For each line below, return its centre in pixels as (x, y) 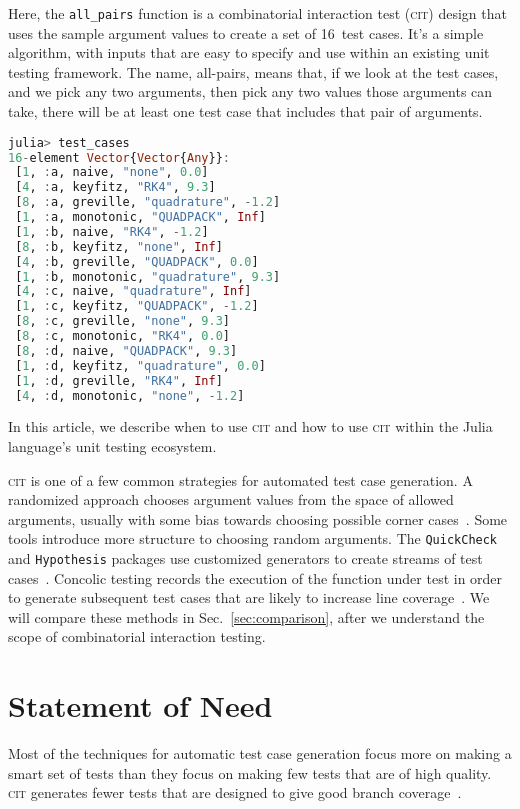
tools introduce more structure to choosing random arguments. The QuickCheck (253, 538)
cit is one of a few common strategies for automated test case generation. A (240, 479)
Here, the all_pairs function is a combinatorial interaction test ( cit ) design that (257, 13)
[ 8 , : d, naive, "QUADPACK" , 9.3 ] (126, 350)
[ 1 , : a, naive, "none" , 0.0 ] (112, 172)
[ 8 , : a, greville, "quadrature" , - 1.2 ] (148, 202)
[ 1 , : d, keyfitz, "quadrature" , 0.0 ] (140, 365)
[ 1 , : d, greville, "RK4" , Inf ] (119, 380)
